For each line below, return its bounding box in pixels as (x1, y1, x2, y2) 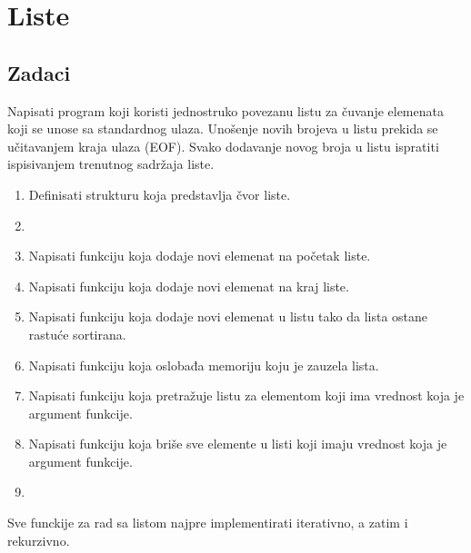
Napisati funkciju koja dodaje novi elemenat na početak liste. (28, 246, 371, 265)
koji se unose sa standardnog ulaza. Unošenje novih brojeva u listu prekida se (7, 119, 438, 138)
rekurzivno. (7, 530, 70, 549)
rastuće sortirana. (28, 324, 126, 343)
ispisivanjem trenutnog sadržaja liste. (7, 154, 215, 173)
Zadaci (7, 58, 71, 86)
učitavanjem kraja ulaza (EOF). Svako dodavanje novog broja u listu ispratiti (7, 136, 439, 155)
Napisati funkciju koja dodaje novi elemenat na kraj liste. (28, 276, 349, 295)
